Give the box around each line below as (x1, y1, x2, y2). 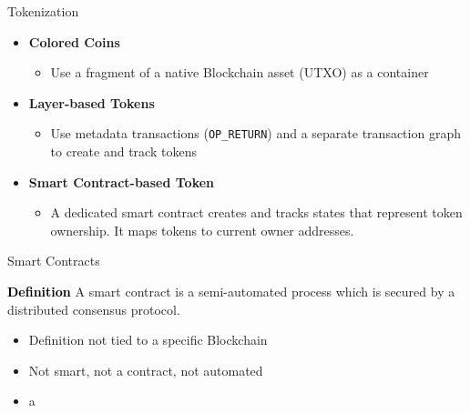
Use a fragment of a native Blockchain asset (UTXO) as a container (50, 63, 429, 82)
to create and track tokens (50, 142, 197, 161)
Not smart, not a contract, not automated (28, 360, 263, 379)
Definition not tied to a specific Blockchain (28, 330, 268, 349)
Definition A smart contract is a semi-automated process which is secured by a (7, 282, 455, 300)
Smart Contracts (7, 251, 100, 270)
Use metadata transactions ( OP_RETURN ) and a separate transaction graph (50, 124, 461, 143)
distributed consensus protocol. (7, 299, 180, 318)
